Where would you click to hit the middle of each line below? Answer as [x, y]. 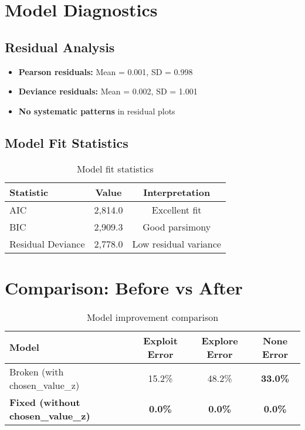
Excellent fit [177, 209]
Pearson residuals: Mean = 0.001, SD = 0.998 [106, 71]
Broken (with [37, 371]
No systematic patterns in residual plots [97, 111]
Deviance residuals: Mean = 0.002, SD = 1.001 [108, 91]
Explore [220, 340]
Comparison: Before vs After [124, 287]
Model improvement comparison [152, 317]
